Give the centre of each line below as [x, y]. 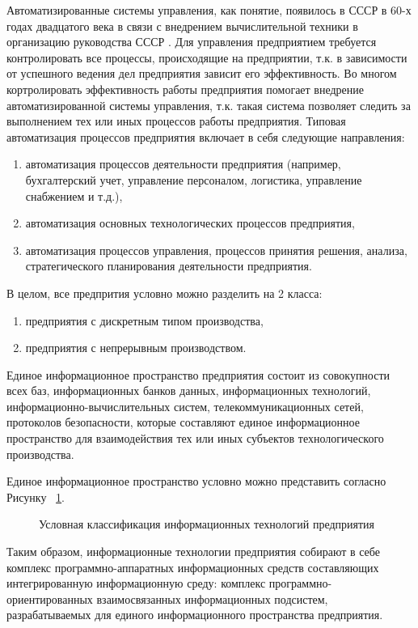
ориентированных [50, 598]
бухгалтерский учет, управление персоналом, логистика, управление [194, 179]
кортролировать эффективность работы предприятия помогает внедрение [186, 89]
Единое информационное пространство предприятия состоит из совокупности [198, 374]
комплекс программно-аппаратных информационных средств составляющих [193, 567]
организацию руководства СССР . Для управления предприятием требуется [192, 42]
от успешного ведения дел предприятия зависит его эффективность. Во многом [202, 73]
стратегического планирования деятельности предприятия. [169, 266]
